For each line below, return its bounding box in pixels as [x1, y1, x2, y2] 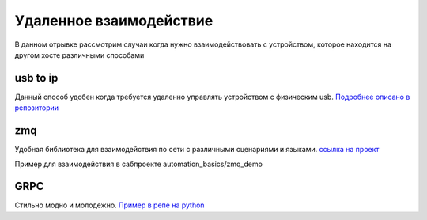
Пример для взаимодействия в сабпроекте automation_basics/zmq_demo [14, 159, 263, 169]
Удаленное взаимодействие [14, 12, 213, 29]
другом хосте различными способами [14, 50, 145, 59]
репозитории [14, 103, 59, 112]
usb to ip [14, 71, 59, 85]
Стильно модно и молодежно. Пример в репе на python [14, 200, 205, 210]
